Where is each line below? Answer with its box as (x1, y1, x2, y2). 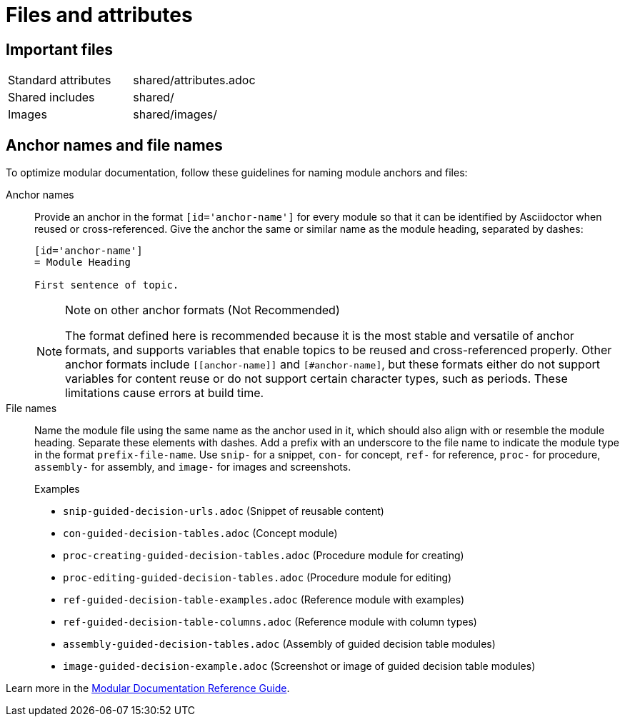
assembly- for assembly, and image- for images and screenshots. (34, 461, 351, 473)
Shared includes (8, 90, 95, 105)
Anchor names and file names (6, 136, 223, 154)
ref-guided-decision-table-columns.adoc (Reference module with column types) (63, 616, 477, 628)
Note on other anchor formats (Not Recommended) (65, 303, 340, 318)
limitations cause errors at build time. (65, 386, 264, 401)
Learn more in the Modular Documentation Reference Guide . (6, 682, 290, 695)
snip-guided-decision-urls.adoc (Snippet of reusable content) (63, 505, 384, 518)
